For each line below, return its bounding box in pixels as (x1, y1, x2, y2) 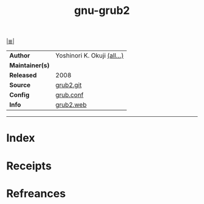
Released (9, 71, 37, 79)
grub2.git (55, 81, 82, 90)
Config (9, 91, 30, 99)
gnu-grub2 (73, 4, 131, 18)
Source (9, 81, 31, 90)
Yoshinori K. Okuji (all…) (55, 51, 124, 60)
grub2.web (55, 100, 87, 109)
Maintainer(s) (9, 61, 50, 70)
